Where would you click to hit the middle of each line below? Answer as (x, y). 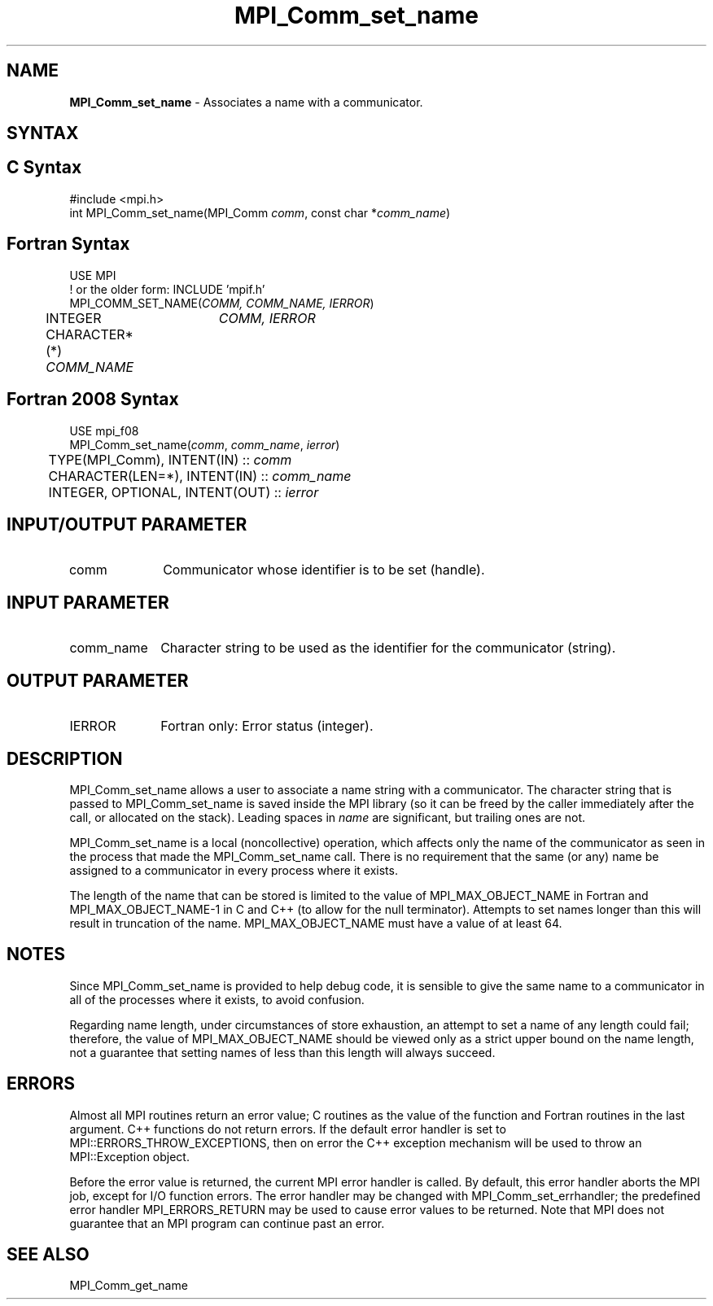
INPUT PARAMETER (88, 602)
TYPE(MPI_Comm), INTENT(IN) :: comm (170, 459)
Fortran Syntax (68, 244)
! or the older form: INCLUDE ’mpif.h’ (167, 289)
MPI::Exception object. (129, 1156)
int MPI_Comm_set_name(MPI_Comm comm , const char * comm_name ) (260, 212)
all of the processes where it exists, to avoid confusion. (217, 999)
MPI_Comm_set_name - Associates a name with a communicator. (246, 102)
